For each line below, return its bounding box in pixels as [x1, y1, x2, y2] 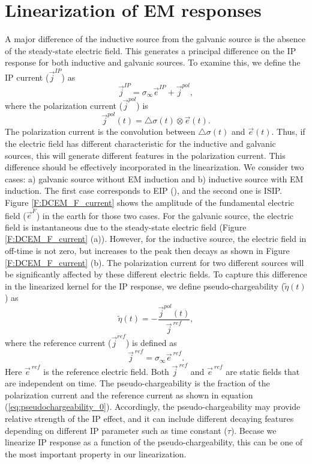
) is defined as [125, 336, 177, 349]
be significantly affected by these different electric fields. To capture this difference [5, 268, 307, 280]
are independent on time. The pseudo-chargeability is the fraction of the [5, 377, 270, 389]
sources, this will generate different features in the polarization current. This [5, 149, 286, 161]
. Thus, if [271, 125, 305, 138]
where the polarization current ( [5, 99, 123, 112]
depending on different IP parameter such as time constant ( [5, 424, 227, 436]
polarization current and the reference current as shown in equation [5, 388, 253, 401]
